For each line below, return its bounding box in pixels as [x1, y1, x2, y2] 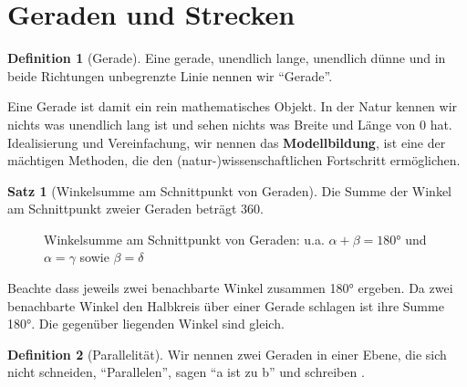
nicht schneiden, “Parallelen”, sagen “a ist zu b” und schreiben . [7, 362, 365, 382]
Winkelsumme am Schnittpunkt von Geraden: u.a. [44, 229, 325, 248]
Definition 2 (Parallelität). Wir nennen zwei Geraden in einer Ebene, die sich [7, 344, 447, 363]
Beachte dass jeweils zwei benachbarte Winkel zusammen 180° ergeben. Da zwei [7, 278, 453, 298]
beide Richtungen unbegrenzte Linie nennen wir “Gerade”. [7, 66, 333, 85]
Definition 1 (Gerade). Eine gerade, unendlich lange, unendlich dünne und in [7, 48, 446, 68]
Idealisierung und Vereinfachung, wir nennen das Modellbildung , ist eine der [7, 132, 446, 152]
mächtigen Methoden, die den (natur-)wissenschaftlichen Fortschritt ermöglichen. [7, 151, 461, 170]
